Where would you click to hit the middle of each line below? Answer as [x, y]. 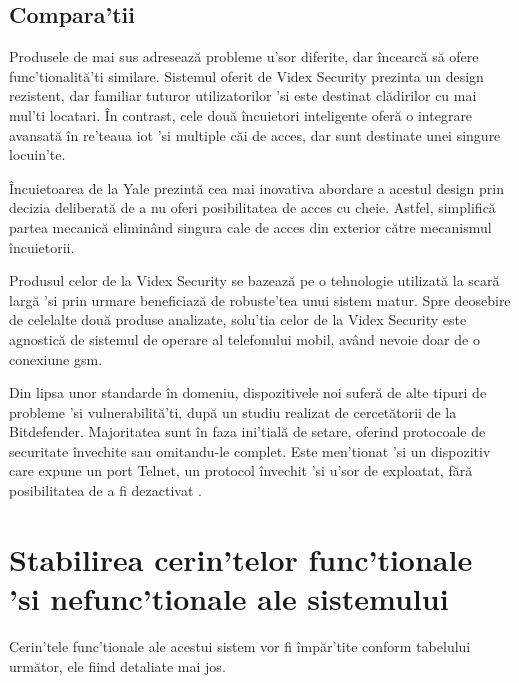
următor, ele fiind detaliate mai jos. [117, 665]
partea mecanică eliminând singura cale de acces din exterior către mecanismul [250, 226]
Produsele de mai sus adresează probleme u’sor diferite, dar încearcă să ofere [244, 56]
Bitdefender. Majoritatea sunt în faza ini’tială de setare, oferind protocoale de [247, 431]
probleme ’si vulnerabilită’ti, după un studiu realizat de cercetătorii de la [233, 411]
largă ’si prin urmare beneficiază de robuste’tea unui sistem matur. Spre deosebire [260, 299]
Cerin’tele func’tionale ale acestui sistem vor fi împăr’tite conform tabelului [240, 645]
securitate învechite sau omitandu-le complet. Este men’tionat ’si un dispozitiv [250, 450]
